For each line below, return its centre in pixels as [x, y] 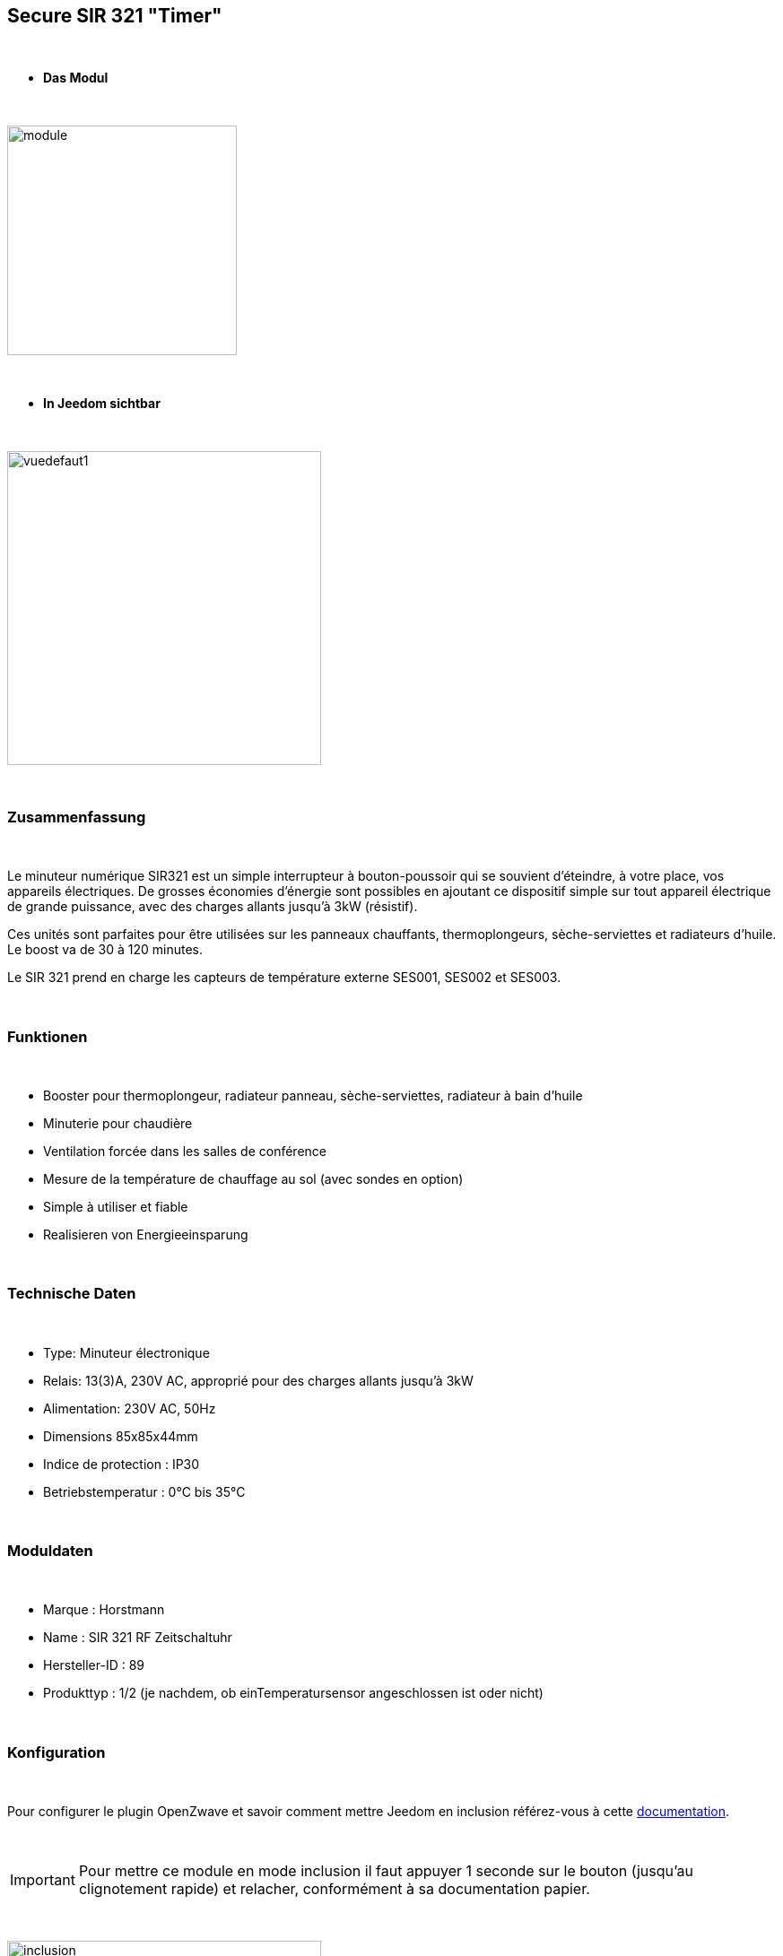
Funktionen [48, 1036]
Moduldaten [50, 1551]
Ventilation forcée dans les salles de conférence [185, 1151]
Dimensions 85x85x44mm [121, 1436]
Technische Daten [72, 1294]
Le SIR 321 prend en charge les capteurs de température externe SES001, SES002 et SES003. [284, 978]
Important [43, 1880]
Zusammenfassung [77, 817]
